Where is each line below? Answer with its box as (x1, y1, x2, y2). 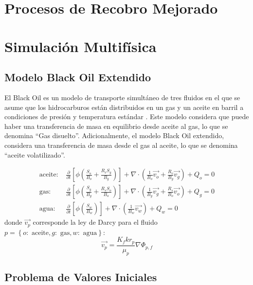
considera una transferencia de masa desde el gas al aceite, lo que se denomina (4, 140, 238, 150)
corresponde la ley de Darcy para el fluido (33, 217, 158, 227)
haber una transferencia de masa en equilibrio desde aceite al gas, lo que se (4, 121, 228, 131)
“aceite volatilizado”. (4, 149, 65, 160)
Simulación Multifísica (4, 36, 157, 56)
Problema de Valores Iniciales (4, 269, 157, 284)
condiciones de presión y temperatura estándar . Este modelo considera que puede (4, 111, 249, 122)
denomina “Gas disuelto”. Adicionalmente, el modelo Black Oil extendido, (4, 130, 224, 141)
